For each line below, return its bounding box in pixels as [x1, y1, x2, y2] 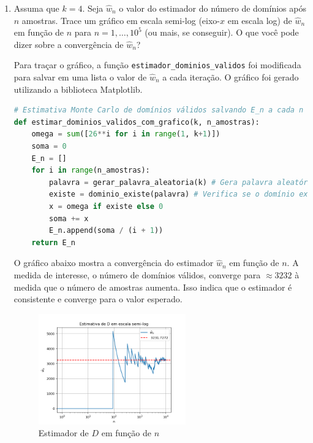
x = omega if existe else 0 [49, 202, 164, 211]
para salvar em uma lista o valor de [13, 71, 147, 84]
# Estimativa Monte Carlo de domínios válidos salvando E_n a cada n [13, 106, 304, 115]
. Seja [82, 2, 104, 14]
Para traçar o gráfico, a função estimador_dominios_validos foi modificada [13, 58, 301, 71]
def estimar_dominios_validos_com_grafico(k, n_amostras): [13, 117, 260, 127]
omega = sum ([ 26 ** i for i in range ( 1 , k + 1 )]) [31, 130, 221, 139]
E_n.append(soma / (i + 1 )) [49, 226, 164, 235]
